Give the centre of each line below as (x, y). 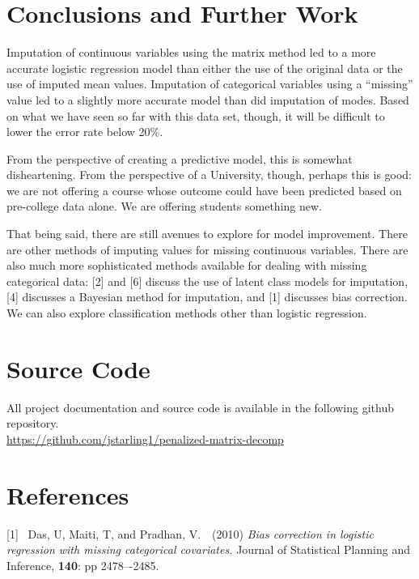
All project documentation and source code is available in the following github (200, 407)
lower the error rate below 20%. (85, 132)
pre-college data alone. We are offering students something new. (164, 206)
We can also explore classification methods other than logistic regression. (187, 313)
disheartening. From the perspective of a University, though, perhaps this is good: (209, 175)
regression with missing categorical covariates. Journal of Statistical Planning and (208, 549)
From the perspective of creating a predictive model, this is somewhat (180, 158)
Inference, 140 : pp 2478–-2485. (83, 565)
